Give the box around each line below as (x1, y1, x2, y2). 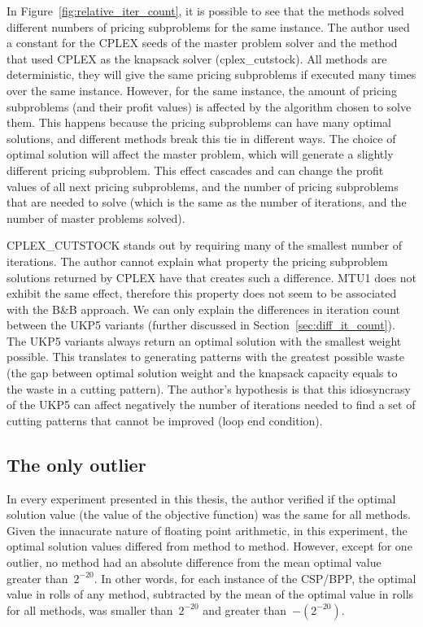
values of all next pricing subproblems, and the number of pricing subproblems (7, 177, 399, 194)
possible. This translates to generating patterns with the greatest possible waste (7, 348, 404, 365)
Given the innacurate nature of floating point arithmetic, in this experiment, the (7, 521, 408, 538)
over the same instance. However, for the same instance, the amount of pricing (7, 81, 397, 98)
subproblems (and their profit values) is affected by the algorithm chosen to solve (7, 98, 412, 115)
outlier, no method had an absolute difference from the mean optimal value (7, 554, 382, 571)
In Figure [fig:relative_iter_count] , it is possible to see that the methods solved (7, 2, 404, 19)
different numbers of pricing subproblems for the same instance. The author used (7, 18, 410, 35)
